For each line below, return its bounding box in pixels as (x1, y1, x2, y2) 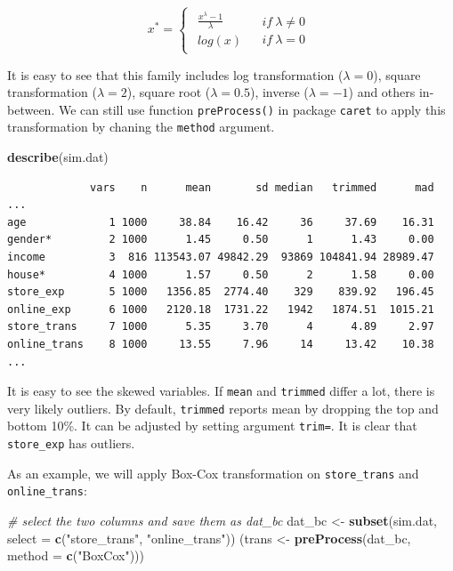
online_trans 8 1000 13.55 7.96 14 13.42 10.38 (7, 337, 434, 350)
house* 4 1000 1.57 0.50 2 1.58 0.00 (7, 268, 434, 281)
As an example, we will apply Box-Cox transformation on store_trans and (7, 463, 419, 482)
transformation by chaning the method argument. (7, 117, 275, 136)
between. (7, 100, 55, 118)
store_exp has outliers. (7, 434, 135, 453)
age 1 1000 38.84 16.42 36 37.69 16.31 (7, 215, 434, 229)
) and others (348, 83, 416, 101)
